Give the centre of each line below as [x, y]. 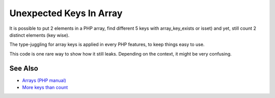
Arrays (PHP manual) [44, 80]
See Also [24, 68]
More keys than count [45, 87]
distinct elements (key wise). [39, 35]
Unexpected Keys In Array [66, 13]
